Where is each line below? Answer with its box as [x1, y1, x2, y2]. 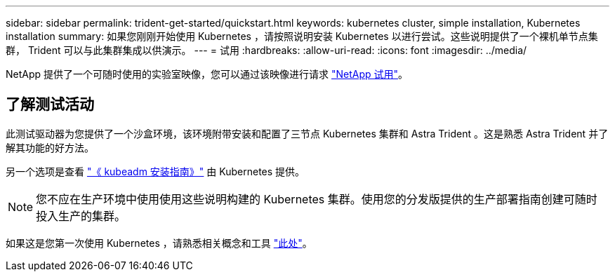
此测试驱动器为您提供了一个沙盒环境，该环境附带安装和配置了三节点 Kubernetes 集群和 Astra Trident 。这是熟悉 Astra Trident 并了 [6, 127, 609, 140]
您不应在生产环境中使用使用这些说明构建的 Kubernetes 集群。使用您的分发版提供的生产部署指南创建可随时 [36, 191, 597, 206]
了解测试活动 [6, 95, 94, 114]
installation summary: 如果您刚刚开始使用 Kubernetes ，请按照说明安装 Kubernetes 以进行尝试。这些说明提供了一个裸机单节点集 [6, 30, 598, 42]
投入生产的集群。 [36, 208, 126, 223]
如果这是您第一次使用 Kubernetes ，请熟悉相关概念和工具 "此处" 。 [6, 236, 312, 249]
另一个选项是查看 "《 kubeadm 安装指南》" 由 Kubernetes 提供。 [6, 165, 305, 177]
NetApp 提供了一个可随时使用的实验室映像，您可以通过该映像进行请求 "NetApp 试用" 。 [6, 68, 409, 80]
